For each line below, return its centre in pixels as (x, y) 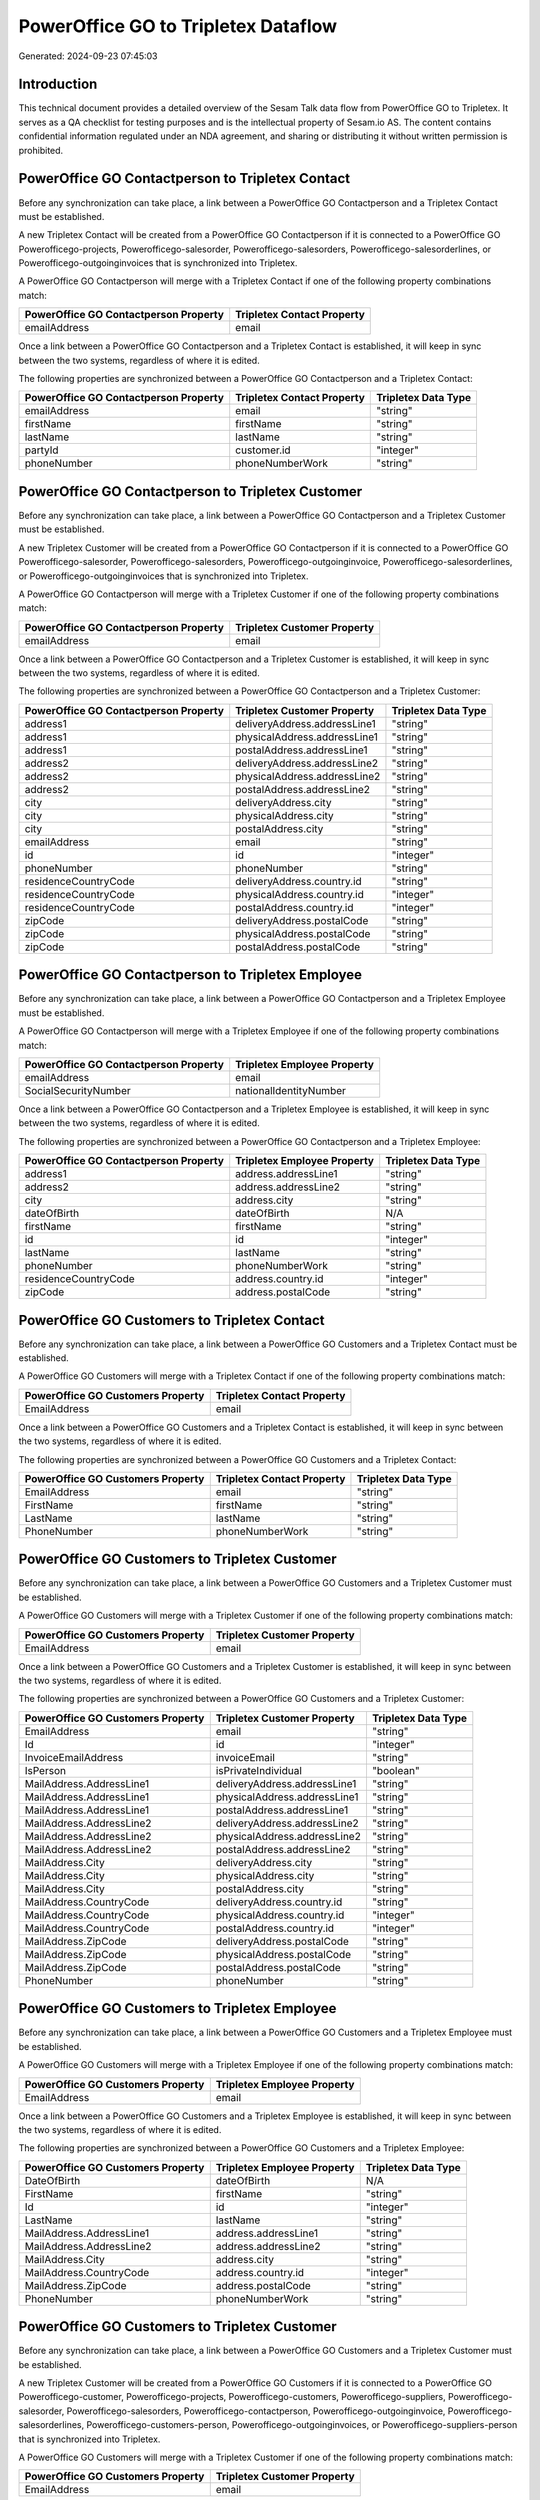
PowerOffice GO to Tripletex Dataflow (178, 26)
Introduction (58, 84)
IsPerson (45, 1770)
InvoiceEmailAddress (74, 1757)
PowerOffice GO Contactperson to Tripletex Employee (190, 975)
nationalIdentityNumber (291, 1090)
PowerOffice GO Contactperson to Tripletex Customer (190, 491)
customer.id (263, 450)
